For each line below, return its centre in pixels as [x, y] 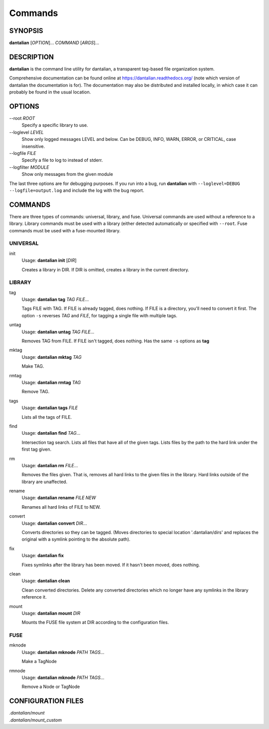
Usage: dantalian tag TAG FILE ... [55, 299]
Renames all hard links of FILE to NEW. [61, 507]
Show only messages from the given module [67, 174]
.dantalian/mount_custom [36, 720]
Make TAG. [33, 366]
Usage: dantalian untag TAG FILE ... [58, 332]
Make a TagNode [39, 662]
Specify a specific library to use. [55, 125]
